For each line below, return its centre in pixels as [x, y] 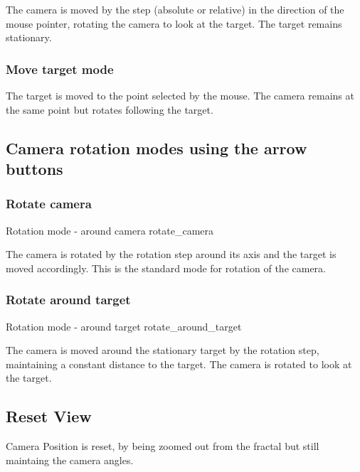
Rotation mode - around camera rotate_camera [110, 230]
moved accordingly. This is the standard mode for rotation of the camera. [166, 268]
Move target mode [60, 69]
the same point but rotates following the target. [110, 109]
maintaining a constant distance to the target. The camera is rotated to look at [179, 364]
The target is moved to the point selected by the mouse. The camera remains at [180, 95]
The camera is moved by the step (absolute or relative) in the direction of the [175, 9]
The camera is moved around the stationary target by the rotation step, [163, 350]
